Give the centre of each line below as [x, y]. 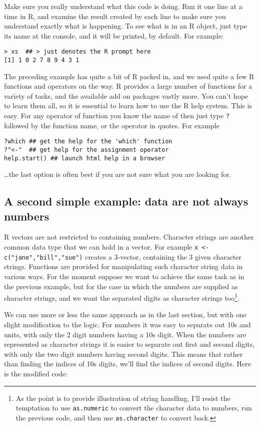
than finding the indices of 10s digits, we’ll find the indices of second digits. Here [127, 364]
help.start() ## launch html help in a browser [85, 158]
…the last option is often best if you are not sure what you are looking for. [118, 174]
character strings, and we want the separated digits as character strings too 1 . [122, 297]
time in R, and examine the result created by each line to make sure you [115, 16]
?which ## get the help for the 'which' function [88, 142]
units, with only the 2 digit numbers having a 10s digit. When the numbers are [125, 334]
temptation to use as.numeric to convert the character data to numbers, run [134, 408]
